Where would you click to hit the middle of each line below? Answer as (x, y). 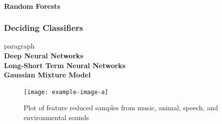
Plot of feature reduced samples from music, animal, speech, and (121, 108)
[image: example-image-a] (66, 92)
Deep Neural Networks (44, 55)
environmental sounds (56, 117)
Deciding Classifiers (44, 28)
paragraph (19, 46)
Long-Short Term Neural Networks (65, 65)
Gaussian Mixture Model (48, 75)
